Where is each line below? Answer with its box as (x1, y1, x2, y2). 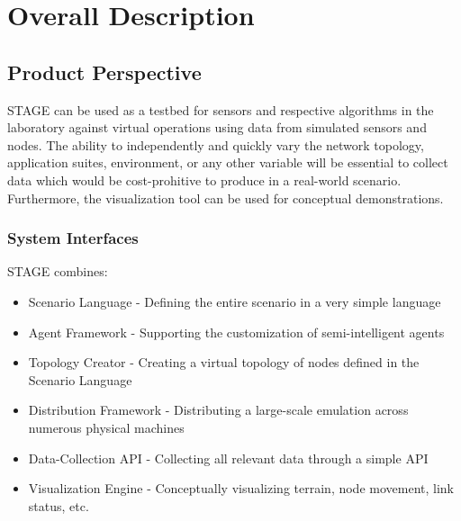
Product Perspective (7, 58, 202, 85)
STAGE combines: (7, 262, 108, 281)
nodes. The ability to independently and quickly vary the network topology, (7, 135, 424, 154)
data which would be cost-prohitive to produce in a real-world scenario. (7, 170, 402, 189)
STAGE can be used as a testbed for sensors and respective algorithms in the (7, 100, 434, 119)
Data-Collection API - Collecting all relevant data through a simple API (28, 448, 429, 467)
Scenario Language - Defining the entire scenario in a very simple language (28, 292, 441, 310)
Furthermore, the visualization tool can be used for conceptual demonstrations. (7, 188, 444, 207)
